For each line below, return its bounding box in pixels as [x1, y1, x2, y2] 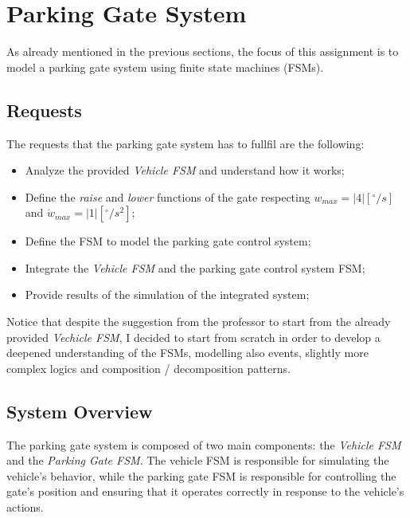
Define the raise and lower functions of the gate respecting [25, 188, 310, 205]
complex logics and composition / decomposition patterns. [6, 359, 291, 376]
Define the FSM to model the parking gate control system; [25, 233, 311, 249]
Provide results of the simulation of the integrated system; [25, 286, 310, 303]
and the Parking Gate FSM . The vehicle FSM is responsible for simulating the [6, 452, 389, 469]
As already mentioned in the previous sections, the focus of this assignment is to [6, 43, 399, 60]
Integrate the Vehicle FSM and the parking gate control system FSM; [25, 259, 365, 276]
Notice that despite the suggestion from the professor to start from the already [6, 313, 391, 330]
